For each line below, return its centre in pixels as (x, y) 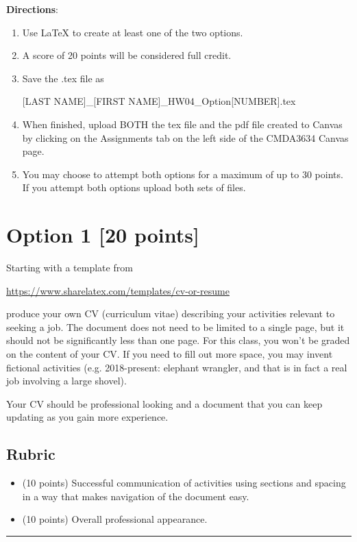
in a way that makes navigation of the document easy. (136, 496)
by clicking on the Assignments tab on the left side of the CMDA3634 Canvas (185, 137)
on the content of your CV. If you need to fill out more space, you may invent (170, 354)
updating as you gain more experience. (87, 417)
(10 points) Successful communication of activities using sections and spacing (184, 483)
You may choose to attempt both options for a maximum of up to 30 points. (183, 174)
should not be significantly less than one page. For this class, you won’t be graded (178, 340)
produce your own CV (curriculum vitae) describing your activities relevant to (171, 313)
